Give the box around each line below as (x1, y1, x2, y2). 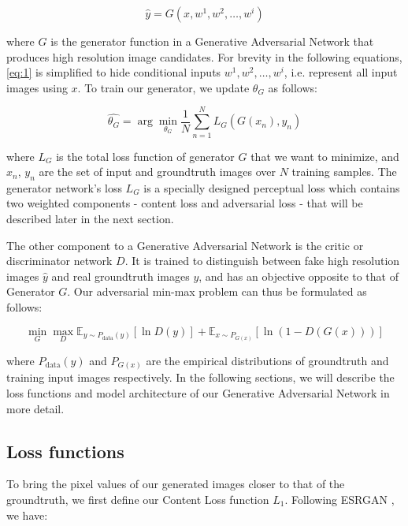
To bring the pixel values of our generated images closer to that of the (6, 476, 345, 492)
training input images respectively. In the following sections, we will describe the (6, 369, 395, 386)
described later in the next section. (6, 211, 174, 227)
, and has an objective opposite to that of (198, 267, 399, 284)
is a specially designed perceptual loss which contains (143, 179, 400, 196)
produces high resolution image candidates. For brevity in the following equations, (6, 48, 402, 65)
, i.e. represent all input (284, 64, 398, 80)
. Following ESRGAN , (284, 491, 395, 507)
